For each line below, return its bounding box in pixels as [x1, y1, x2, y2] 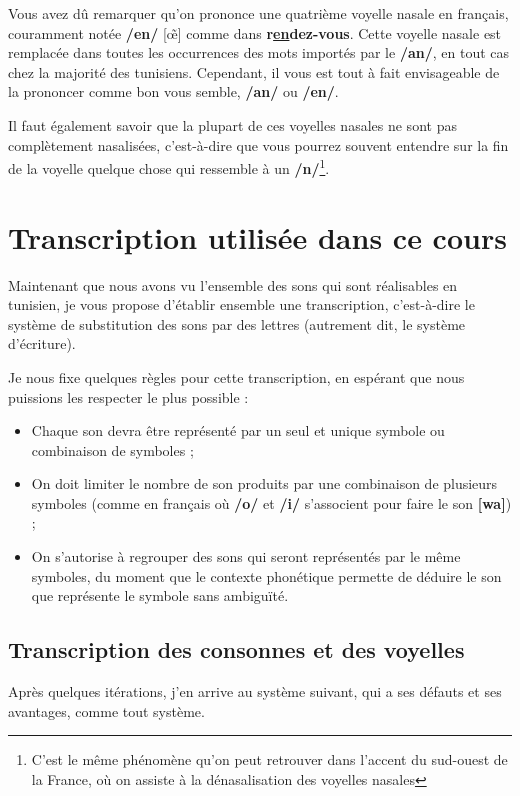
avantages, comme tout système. [8, 700, 205, 721]
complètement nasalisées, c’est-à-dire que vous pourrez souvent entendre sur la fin [8, 134, 509, 155]
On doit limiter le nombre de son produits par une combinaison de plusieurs [31, 473, 498, 494]
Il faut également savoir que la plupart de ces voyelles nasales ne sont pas [8, 114, 457, 135]
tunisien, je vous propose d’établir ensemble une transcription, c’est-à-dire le [8, 294, 475, 315]
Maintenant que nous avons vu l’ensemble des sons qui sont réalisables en [8, 274, 458, 295]
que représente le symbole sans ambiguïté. [31, 585, 289, 606]
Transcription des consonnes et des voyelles [8, 634, 465, 665]
